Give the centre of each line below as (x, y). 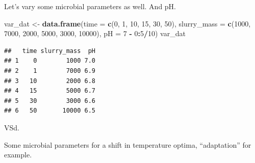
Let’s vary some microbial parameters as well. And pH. (90, 6)
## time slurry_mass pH (50, 51)
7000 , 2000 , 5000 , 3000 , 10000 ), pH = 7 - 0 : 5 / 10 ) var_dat (95, 33)
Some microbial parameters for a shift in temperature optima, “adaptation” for (128, 144)
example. (18, 155)
